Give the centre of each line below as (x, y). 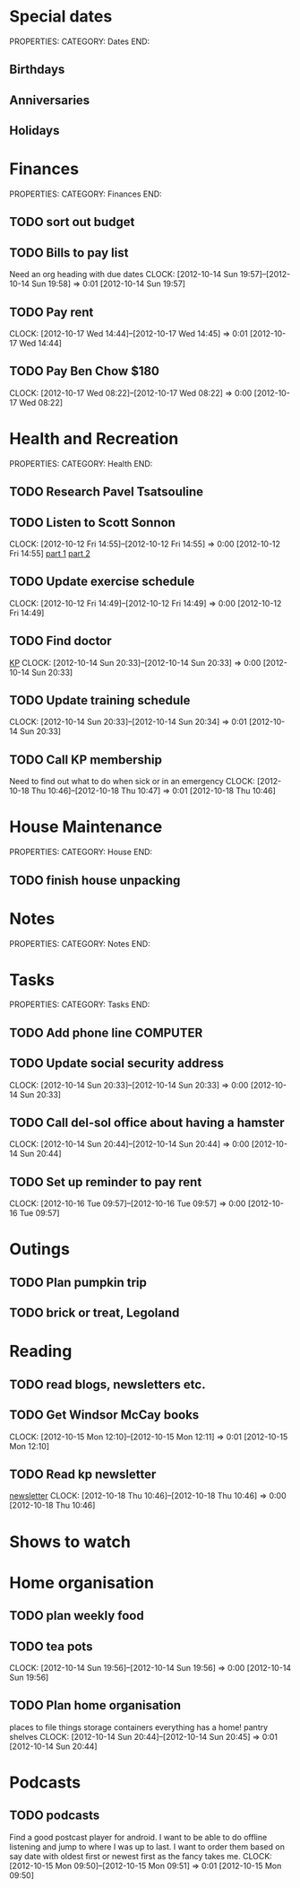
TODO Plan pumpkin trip (78, 1282)
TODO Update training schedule (100, 700)
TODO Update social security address (116, 1064)
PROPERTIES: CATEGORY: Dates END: (80, 41)
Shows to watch (70, 1542)
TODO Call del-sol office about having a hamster (147, 1123)
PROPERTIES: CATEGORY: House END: (81, 852)
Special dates (61, 17)
